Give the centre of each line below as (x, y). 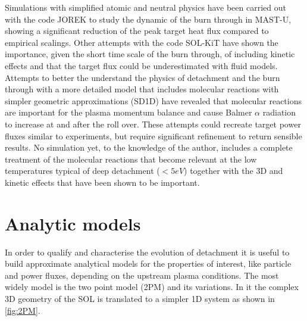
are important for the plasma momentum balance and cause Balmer (129, 112)
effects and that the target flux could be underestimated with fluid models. (141, 65)
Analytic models (73, 223)
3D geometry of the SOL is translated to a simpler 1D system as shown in (140, 298)
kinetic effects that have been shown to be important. (102, 182)
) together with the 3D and (234, 171)
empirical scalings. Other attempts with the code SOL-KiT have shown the (142, 42)
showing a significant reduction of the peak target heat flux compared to (137, 31)
